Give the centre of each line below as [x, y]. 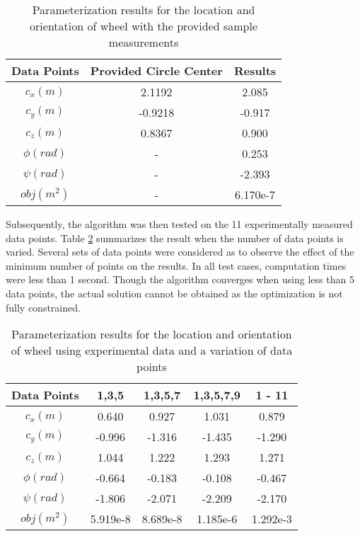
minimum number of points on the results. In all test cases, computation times [176, 265]
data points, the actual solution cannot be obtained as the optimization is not [174, 293]
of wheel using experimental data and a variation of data [152, 350]
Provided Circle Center [156, 70]
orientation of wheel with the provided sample [144, 26]
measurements [144, 42]
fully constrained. [43, 307]
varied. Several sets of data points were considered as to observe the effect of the [180, 252]
